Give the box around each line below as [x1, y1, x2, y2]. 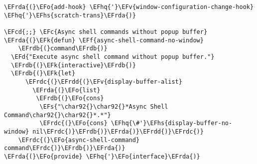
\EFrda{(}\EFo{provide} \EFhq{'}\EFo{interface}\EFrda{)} [4, 153, 200, 160]
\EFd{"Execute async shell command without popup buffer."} [11, 53, 215, 60]
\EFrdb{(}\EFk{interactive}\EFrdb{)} [11, 61, 136, 69]
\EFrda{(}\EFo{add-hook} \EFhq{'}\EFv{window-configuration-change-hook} [4, 3, 254, 10]
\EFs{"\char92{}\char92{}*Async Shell [39, 103, 168, 110]
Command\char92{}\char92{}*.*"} [4, 111, 111, 119]
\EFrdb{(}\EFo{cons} [36, 95, 104, 102]
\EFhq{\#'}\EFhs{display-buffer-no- [111, 120, 233, 127]
